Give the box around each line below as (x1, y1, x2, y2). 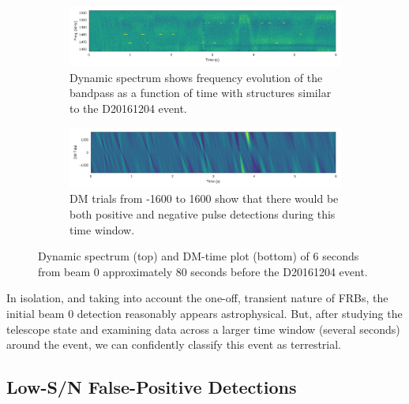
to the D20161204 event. (69, 100, 187, 117)
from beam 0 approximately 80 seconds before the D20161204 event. (38, 263, 368, 279)
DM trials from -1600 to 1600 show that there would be (69, 190, 339, 207)
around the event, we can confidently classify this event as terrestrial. (6, 336, 342, 353)
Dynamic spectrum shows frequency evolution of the (69, 69, 323, 85)
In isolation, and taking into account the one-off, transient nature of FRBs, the (6, 290, 388, 306)
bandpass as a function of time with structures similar (69, 84, 332, 101)
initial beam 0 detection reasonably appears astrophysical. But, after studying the (6, 305, 403, 322)
